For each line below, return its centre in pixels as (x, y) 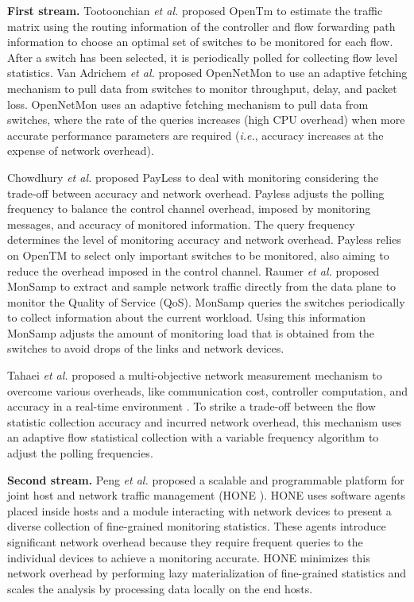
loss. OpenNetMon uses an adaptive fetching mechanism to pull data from (188, 104)
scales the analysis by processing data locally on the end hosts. (160, 588)
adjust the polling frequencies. (80, 453)
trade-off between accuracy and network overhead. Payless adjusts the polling (196, 193)
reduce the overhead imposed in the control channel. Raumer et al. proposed (193, 270)
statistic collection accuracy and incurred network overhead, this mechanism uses (205, 421)
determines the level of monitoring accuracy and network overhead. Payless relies (204, 239)
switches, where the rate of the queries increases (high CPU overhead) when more (206, 120)
